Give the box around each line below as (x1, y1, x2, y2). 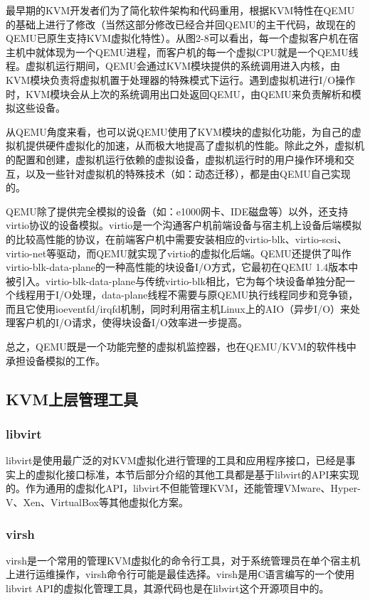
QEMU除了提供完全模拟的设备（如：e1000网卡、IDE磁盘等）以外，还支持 (6, 203, 349, 218)
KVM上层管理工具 (6, 387, 139, 409)
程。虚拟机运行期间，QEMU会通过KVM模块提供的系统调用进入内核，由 (6, 58, 340, 73)
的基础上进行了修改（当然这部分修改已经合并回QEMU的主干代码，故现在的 (6, 16, 356, 31)
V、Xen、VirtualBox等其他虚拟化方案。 (6, 495, 189, 510)
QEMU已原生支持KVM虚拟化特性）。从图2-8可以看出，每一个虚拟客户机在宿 (6, 31, 359, 45)
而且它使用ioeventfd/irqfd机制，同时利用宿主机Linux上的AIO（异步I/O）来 (6, 301, 351, 316)
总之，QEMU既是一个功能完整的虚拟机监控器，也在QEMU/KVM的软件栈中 (6, 339, 356, 354)
